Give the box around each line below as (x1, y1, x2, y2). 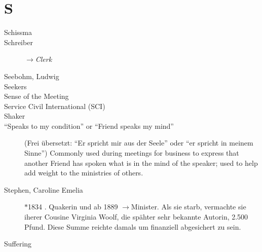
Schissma (4, 27, 32, 38)
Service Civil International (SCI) (4, 100, 105, 111)
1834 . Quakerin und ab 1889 (28, 201, 118, 212)
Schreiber (4, 37, 33, 47)
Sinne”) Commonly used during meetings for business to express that (24, 148, 239, 158)
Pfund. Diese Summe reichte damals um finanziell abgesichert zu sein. (24, 221, 241, 232)
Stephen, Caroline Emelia (4, 184, 83, 195)
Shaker (4, 111, 25, 121)
